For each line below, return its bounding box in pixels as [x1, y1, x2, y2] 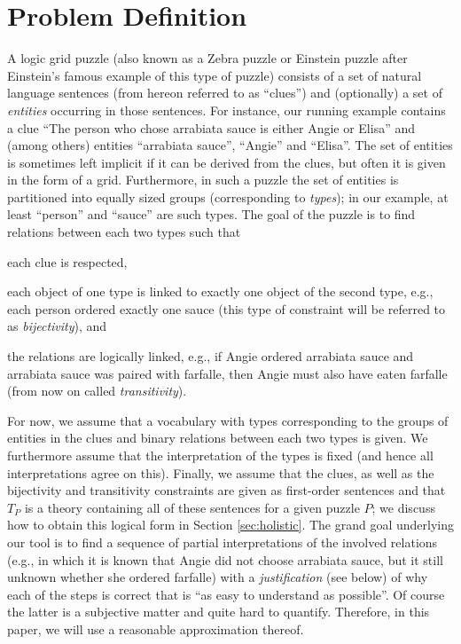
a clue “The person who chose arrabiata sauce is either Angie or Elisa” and [7, 118, 416, 137]
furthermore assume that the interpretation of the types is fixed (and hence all [7, 446, 434, 464]
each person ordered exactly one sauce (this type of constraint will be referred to [7, 299, 446, 318]
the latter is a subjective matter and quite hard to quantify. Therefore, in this [7, 602, 430, 621]
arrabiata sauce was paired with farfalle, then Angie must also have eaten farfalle [7, 364, 448, 382]
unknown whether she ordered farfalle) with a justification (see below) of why [7, 568, 428, 586]
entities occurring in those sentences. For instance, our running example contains [7, 100, 446, 119]
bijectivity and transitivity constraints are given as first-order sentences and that [7, 481, 446, 499]
